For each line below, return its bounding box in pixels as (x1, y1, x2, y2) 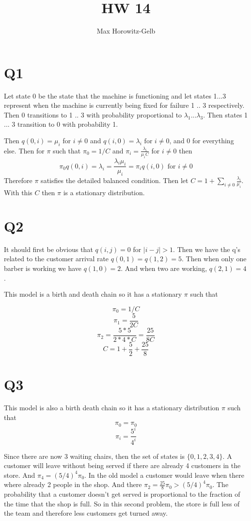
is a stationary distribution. (63, 187, 145, 198)
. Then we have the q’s (173, 244, 240, 254)
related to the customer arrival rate (4, 253, 109, 264)
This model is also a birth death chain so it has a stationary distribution (4, 403, 220, 413)
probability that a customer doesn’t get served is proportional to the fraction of (4, 489, 240, 499)
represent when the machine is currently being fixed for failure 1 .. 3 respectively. (4, 100, 245, 110)
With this (4, 187, 32, 198)
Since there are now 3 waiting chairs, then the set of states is (4, 451, 185, 461)
